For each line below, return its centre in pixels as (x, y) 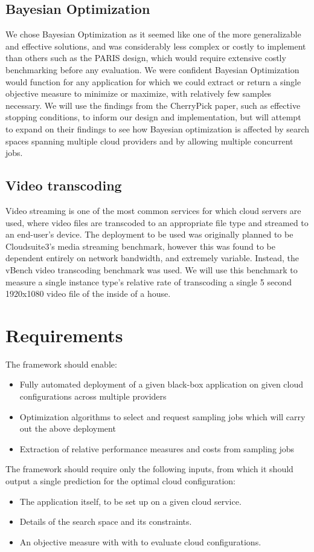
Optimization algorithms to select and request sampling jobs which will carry (162, 416)
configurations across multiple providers (93, 396)
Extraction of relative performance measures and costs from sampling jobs (157, 448)
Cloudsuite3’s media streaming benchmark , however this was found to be (140, 246)
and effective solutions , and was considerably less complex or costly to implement (156, 46)
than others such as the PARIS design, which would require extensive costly (146, 58)
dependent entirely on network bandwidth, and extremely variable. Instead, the (152, 258)
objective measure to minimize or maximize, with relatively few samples (139, 93)
